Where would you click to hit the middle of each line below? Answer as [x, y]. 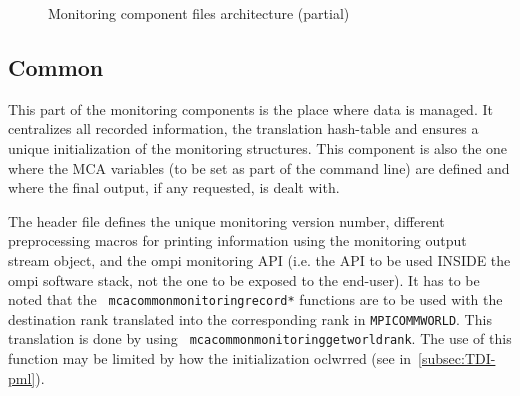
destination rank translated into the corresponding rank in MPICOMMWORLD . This [250, 318]
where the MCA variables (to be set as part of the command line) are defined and [259, 167]
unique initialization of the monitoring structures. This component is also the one [258, 147]
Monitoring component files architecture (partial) [199, 13]
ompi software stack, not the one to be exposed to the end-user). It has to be [244, 279]
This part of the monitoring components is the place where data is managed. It [250, 108]
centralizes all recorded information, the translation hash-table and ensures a [243, 128]
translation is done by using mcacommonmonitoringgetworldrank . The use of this [260, 338]
